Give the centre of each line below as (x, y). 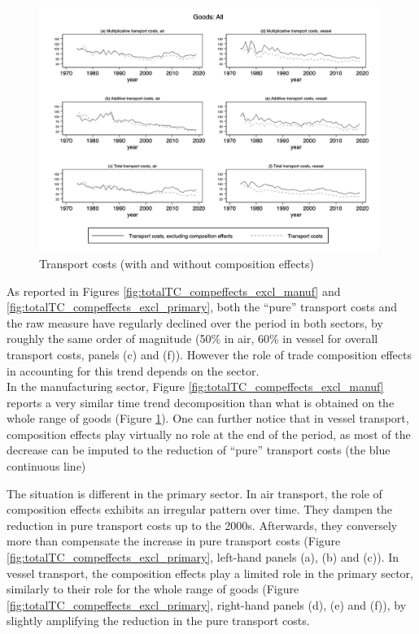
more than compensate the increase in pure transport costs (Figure (174, 541)
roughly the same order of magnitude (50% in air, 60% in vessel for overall (192, 339)
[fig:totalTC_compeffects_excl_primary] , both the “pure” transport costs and (202, 307)
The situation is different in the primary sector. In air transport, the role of (194, 493)
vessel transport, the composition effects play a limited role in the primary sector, (210, 573)
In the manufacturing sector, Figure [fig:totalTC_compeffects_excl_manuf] (195, 386)
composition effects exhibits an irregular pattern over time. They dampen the (200, 509)
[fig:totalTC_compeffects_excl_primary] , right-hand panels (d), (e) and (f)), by (207, 604)
